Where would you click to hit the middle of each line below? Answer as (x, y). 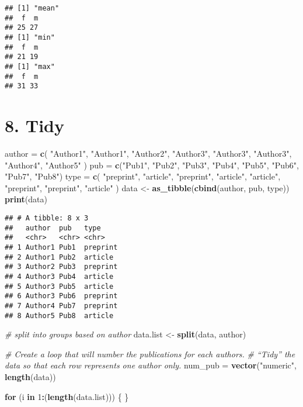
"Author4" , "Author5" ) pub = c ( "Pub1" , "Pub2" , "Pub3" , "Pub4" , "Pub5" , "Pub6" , (152, 165)
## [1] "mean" (32, 8)
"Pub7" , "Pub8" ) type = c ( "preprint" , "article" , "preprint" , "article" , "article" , (143, 176)
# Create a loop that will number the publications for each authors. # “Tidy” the (150, 353)
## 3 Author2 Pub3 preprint (61, 267)
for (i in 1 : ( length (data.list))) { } (67, 396)
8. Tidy (34, 125)
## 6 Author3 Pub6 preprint (61, 296)
